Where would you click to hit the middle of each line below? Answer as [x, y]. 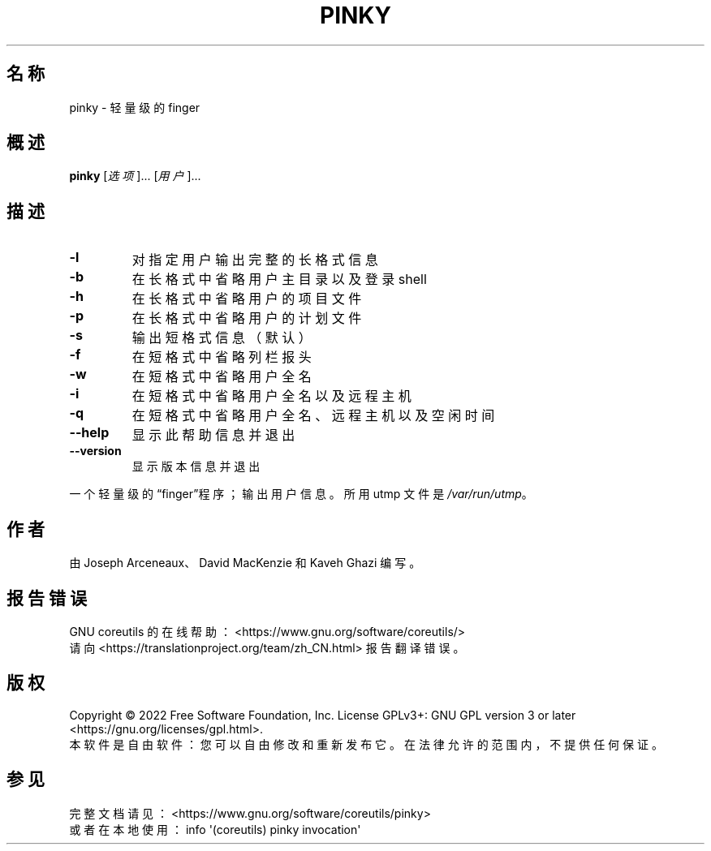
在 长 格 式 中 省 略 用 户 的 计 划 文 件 [247, 318]
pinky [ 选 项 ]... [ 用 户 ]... [135, 176]
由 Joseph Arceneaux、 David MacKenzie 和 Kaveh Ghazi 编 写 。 [245, 563]
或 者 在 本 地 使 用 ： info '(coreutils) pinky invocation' [215, 829]
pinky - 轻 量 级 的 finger [135, 107]
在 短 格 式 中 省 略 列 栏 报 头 [222, 357]
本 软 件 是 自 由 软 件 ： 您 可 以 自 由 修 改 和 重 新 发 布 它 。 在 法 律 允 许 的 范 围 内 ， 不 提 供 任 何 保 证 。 [366, 744]
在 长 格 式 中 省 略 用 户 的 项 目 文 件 [247, 299]
